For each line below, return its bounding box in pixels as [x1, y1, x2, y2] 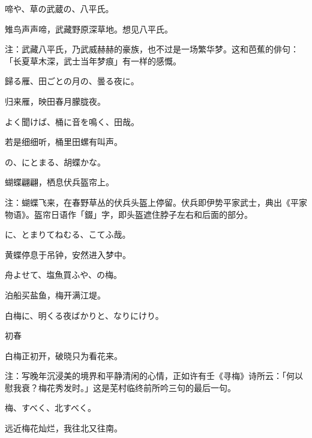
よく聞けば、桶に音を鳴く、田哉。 [5, 115, 139, 128]
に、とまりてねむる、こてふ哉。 [5, 228, 131, 241]
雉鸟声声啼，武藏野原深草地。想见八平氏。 [5, 22, 173, 35]
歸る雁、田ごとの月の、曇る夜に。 [5, 75, 139, 87]
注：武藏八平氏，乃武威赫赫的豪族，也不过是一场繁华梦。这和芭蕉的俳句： [5, 43, 299, 55]
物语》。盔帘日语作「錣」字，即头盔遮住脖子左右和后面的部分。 [5, 208, 253, 220]
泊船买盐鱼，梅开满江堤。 [5, 288, 106, 301]
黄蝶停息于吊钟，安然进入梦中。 [5, 248, 131, 261]
